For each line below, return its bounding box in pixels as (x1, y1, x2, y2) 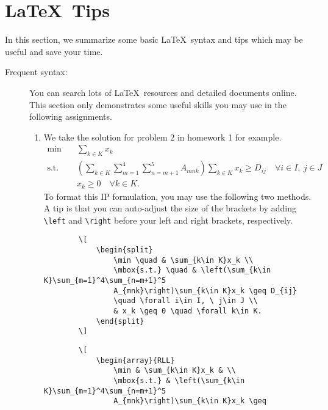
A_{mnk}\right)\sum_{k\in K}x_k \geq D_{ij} (113, 286, 298, 295)
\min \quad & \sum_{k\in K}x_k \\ (113, 255, 254, 265)
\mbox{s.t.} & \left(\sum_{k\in (113, 376, 245, 385)
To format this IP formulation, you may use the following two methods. (43, 189, 312, 202)
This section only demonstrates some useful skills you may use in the (29, 98, 287, 111)
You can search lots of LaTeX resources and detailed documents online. (29, 86, 297, 98)
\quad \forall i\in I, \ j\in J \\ (113, 296, 258, 306)
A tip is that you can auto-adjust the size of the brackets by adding (43, 202, 296, 214)
